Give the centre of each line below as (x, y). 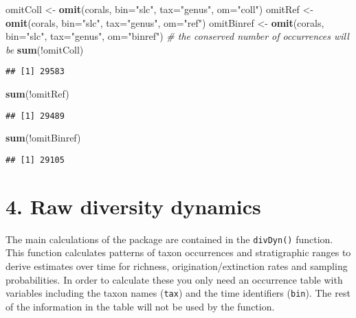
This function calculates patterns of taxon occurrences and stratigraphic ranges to (178, 252)
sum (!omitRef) (37, 94)
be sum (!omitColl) (45, 49)
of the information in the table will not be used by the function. (140, 306)
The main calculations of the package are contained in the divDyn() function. (169, 239)
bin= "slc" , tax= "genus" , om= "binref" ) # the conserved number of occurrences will (177, 36)
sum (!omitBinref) (43, 138)
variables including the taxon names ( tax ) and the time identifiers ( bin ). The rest (178, 293)
